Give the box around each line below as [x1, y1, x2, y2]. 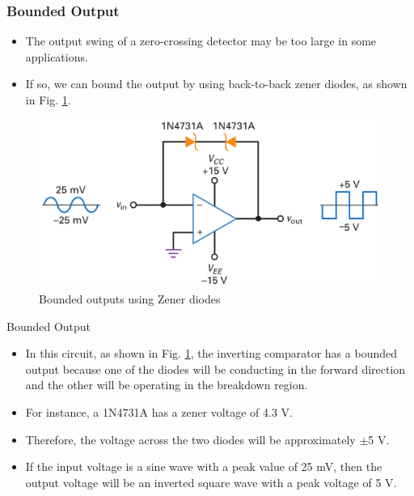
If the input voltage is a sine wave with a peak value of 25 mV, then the [25, 458, 382, 475]
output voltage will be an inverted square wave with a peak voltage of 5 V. [25, 473, 397, 490]
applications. [25, 48, 88, 65]
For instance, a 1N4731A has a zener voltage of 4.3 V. [25, 404, 293, 421]
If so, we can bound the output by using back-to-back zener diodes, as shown [25, 75, 408, 92]
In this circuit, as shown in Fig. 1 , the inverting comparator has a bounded [25, 345, 397, 362]
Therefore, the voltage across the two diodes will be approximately [25, 430, 356, 447]
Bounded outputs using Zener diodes [39, 290, 221, 307]
